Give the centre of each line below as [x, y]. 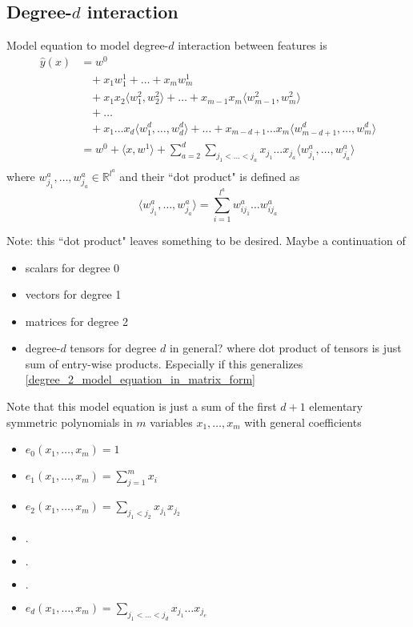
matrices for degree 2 [76, 321]
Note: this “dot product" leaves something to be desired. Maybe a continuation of [206, 240]
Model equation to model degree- [88, 45]
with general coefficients [303, 422]
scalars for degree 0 [72, 267]
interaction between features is [253, 45]
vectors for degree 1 [73, 294]
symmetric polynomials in [70, 422]
